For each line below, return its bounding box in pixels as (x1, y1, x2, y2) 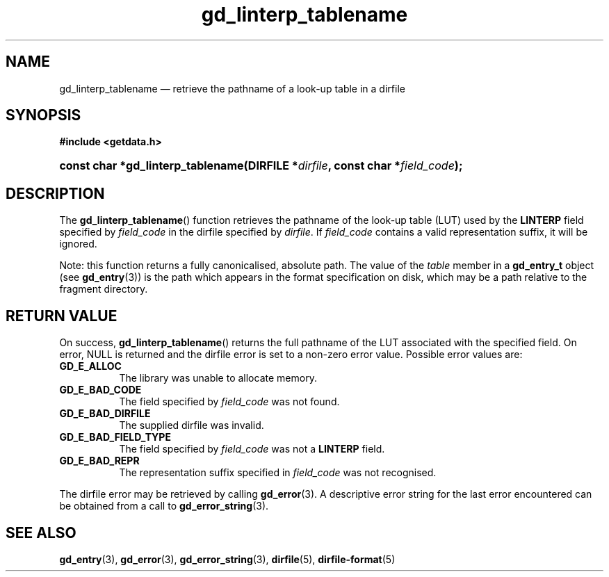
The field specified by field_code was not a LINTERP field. (119, 443, 385, 455)
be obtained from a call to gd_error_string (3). (59, 500, 269, 512)
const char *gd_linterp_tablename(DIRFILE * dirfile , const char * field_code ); (59, 159, 463, 173)
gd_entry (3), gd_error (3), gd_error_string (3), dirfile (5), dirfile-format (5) (59, 553, 396, 565)
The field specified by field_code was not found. (119, 396, 340, 408)
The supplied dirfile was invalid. (119, 419, 264, 432)
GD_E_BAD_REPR (59, 455, 140, 467)
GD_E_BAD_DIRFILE (59, 407, 151, 420)
